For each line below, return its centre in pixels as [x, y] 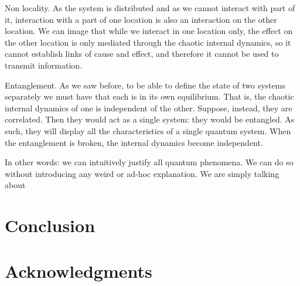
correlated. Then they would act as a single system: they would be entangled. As [150, 119]
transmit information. [44, 65]
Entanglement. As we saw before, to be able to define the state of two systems [145, 85]
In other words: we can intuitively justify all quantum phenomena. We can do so [149, 162]
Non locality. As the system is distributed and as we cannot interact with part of [150, 8]
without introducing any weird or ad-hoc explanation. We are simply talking [142, 173]
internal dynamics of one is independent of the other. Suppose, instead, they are [149, 108]
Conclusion [50, 225]
